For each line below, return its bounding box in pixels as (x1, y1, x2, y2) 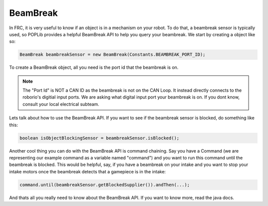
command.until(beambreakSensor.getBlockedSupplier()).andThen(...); (19, 182, 190, 188)
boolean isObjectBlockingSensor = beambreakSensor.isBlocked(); (19, 135, 180, 141)
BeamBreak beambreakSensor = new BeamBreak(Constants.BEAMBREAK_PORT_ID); (19, 52, 206, 57)
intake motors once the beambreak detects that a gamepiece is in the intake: (9, 168, 166, 174)
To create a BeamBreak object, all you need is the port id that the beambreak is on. (9, 64, 179, 70)
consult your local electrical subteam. (22, 101, 99, 107)
